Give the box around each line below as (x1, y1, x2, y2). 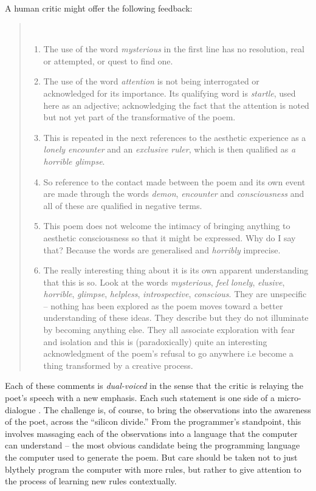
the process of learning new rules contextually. (5, 475, 177, 487)
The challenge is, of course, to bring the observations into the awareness (43, 403, 311, 416)
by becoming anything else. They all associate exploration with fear (43, 323, 295, 336)
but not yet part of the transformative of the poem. (43, 111, 236, 123)
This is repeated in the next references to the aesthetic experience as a (43, 131, 306, 143)
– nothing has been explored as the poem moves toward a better (43, 299, 283, 312)
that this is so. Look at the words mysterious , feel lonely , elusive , (43, 275, 285, 288)
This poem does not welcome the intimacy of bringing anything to (43, 219, 290, 232)
